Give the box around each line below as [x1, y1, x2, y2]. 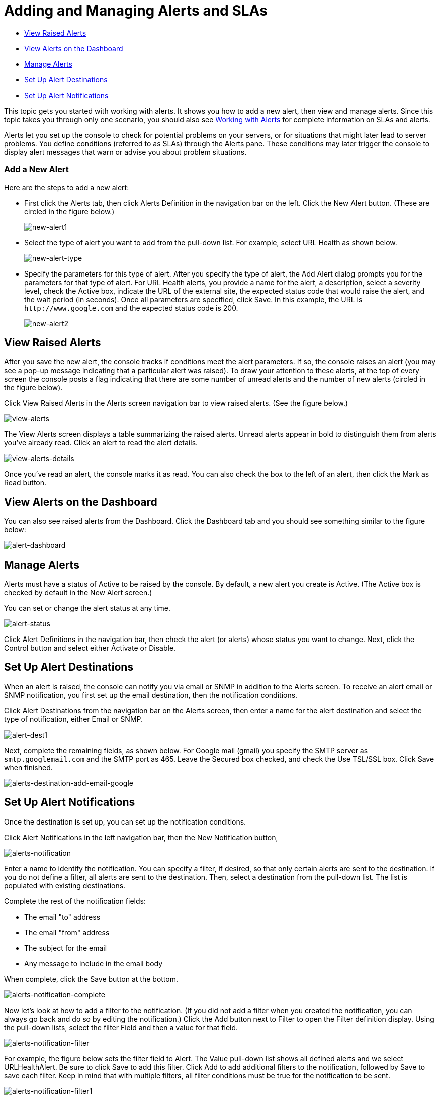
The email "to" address [24, 912, 101, 921]
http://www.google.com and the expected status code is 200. [24, 303, 238, 312]
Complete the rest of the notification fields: [4, 896, 146, 905]
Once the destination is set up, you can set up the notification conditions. [4, 817, 246, 826]
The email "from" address [24, 928, 110, 937]
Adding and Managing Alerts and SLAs [4, 2, 268, 19]
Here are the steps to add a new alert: [4, 182, 129, 192]
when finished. [4, 763, 53, 772]
